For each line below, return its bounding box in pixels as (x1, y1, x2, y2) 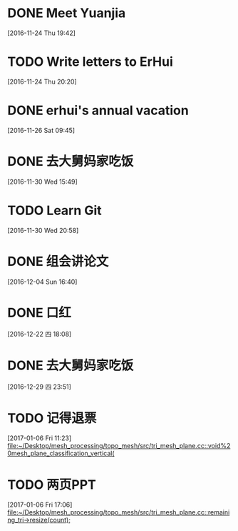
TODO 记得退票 (7, 410, 97, 426)
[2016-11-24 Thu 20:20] (7, 77, 77, 86)
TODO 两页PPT (7, 477, 96, 492)
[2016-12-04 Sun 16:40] (7, 277, 78, 286)
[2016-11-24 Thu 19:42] (7, 29, 76, 37)
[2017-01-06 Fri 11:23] (7, 434, 72, 442)
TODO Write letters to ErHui (7, 54, 173, 70)
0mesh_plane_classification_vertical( (7, 449, 115, 458)
